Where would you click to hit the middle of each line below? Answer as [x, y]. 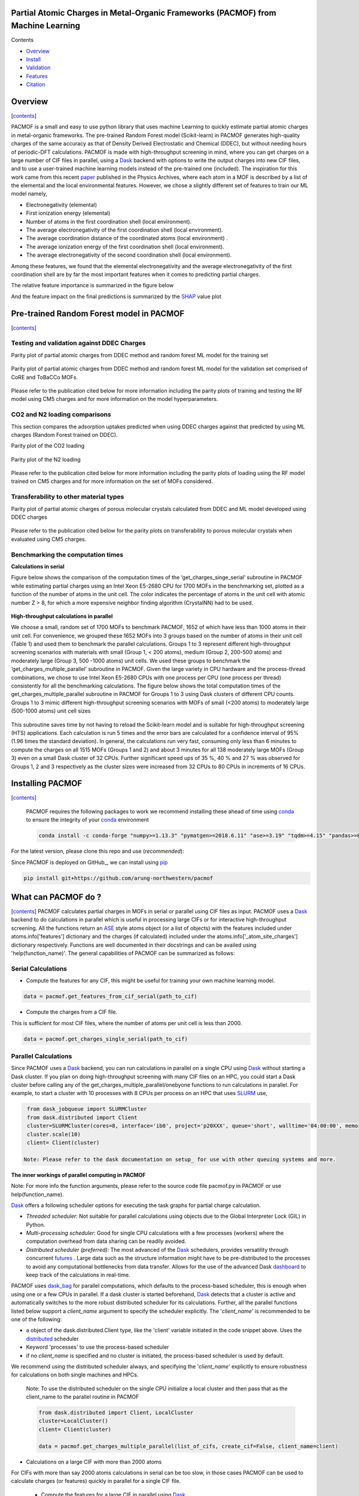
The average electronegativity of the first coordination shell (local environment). [125, 230]
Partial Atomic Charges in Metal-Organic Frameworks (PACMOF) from [144, 13]
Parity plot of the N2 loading [46, 459]
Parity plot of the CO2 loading [48, 446]
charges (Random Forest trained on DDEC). [64, 434]
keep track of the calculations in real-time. [78, 1275]
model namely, [29, 194]
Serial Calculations [39, 968]
